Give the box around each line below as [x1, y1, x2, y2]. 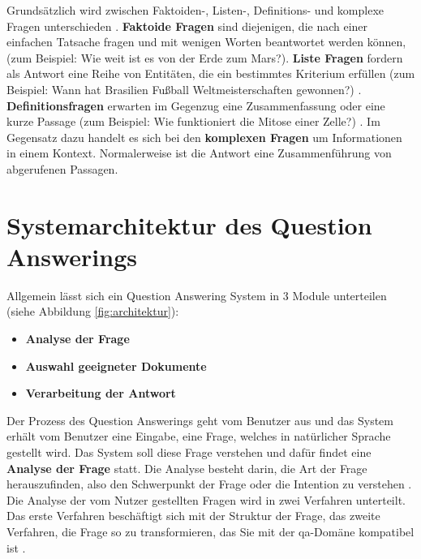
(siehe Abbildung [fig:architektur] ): [6, 303, 179, 320]
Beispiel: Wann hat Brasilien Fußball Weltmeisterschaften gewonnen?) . [6, 80, 362, 97]
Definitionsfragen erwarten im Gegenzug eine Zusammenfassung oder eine [6, 97, 385, 114]
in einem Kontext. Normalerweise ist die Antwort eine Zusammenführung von [6, 144, 392, 161]
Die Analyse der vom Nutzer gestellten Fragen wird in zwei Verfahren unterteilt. [6, 491, 406, 508]
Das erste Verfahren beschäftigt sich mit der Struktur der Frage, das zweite [6, 507, 380, 524]
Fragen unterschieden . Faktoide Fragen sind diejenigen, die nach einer [6, 17, 368, 34]
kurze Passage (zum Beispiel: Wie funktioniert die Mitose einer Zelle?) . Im [6, 113, 380, 130]
